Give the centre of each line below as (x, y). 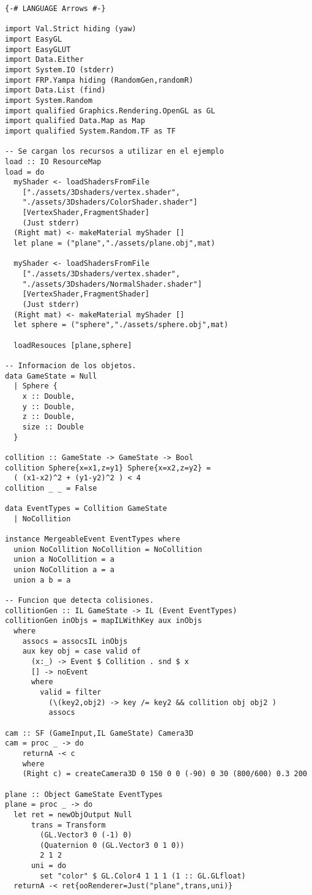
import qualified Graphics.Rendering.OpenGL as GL (110, 111)
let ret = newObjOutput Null (73, 814)
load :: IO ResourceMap (53, 161)
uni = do (49, 866)
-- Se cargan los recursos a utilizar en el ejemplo (114, 152)
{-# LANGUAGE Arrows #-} (55, 9)
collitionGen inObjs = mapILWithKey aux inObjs (104, 621)
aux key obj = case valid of (81, 651)
